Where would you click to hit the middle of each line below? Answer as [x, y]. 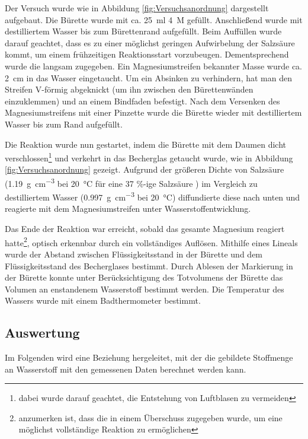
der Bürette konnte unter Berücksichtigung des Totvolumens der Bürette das [144, 277]
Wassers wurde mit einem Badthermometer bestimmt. [103, 300]
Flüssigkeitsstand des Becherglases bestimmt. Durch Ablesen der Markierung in [149, 265]
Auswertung [42, 333]
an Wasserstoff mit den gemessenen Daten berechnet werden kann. [126, 369]
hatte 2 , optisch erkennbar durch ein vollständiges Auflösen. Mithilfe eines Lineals [151, 241]
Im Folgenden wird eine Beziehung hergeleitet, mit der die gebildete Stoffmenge [149, 357]
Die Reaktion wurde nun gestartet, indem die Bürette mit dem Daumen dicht [146, 144]
